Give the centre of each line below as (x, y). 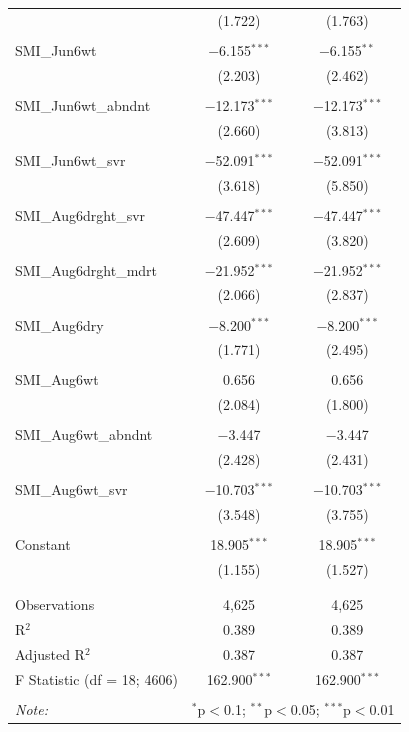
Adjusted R (50, 654)
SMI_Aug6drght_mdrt (86, 269)
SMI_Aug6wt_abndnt (84, 434)
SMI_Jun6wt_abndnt (83, 104)
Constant (43, 544)
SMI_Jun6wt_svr (70, 159)
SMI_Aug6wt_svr (71, 489)
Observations (55, 604)
